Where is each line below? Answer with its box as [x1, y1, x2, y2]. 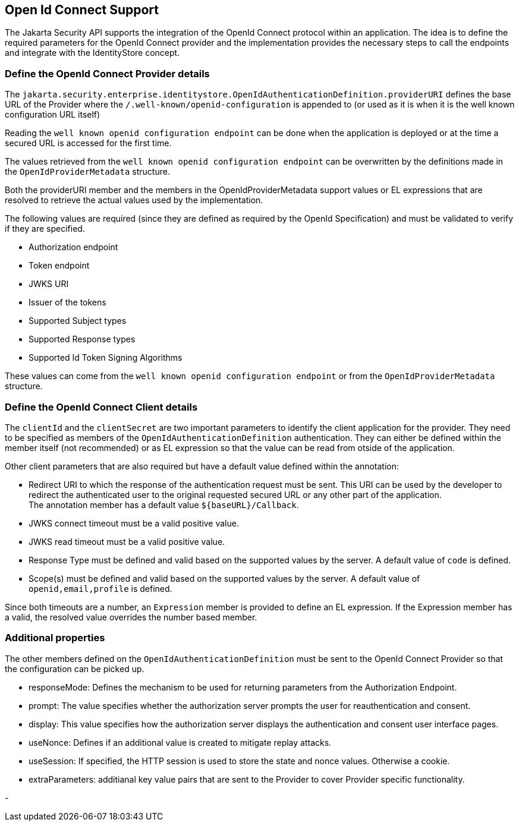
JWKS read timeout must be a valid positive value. [29, 536, 225, 547]
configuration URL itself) [5, 109, 100, 120]
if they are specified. [5, 223, 85, 234]
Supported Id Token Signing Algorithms [29, 352, 183, 363]
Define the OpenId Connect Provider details [5, 67, 210, 80]
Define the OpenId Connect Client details [5, 401, 198, 413]
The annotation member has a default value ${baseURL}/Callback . [29, 499, 299, 510]
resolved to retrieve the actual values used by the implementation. [5, 195, 263, 206]
